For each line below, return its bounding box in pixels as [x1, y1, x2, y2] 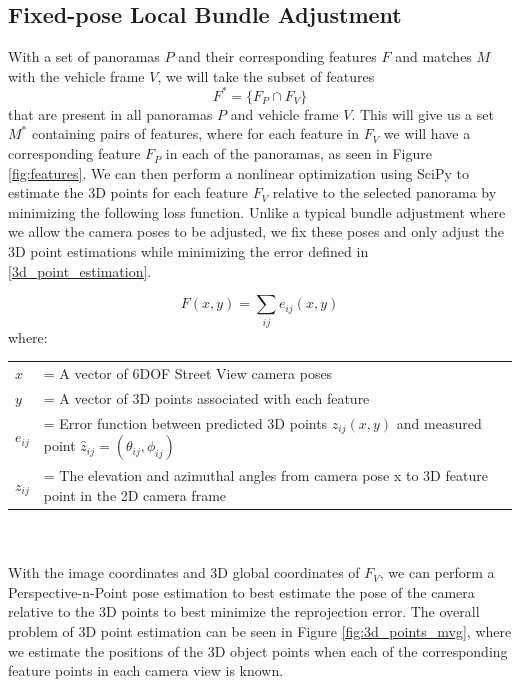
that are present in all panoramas [8, 103, 213, 124]
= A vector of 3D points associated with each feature [43, 387, 370, 408]
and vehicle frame [230, 103, 339, 124]
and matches [395, 46, 472, 67]
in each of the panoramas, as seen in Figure [165, 143, 432, 164]
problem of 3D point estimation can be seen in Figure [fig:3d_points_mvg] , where [8, 620, 512, 641]
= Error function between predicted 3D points [43, 412, 328, 433]
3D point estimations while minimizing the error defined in [8, 241, 369, 262]
